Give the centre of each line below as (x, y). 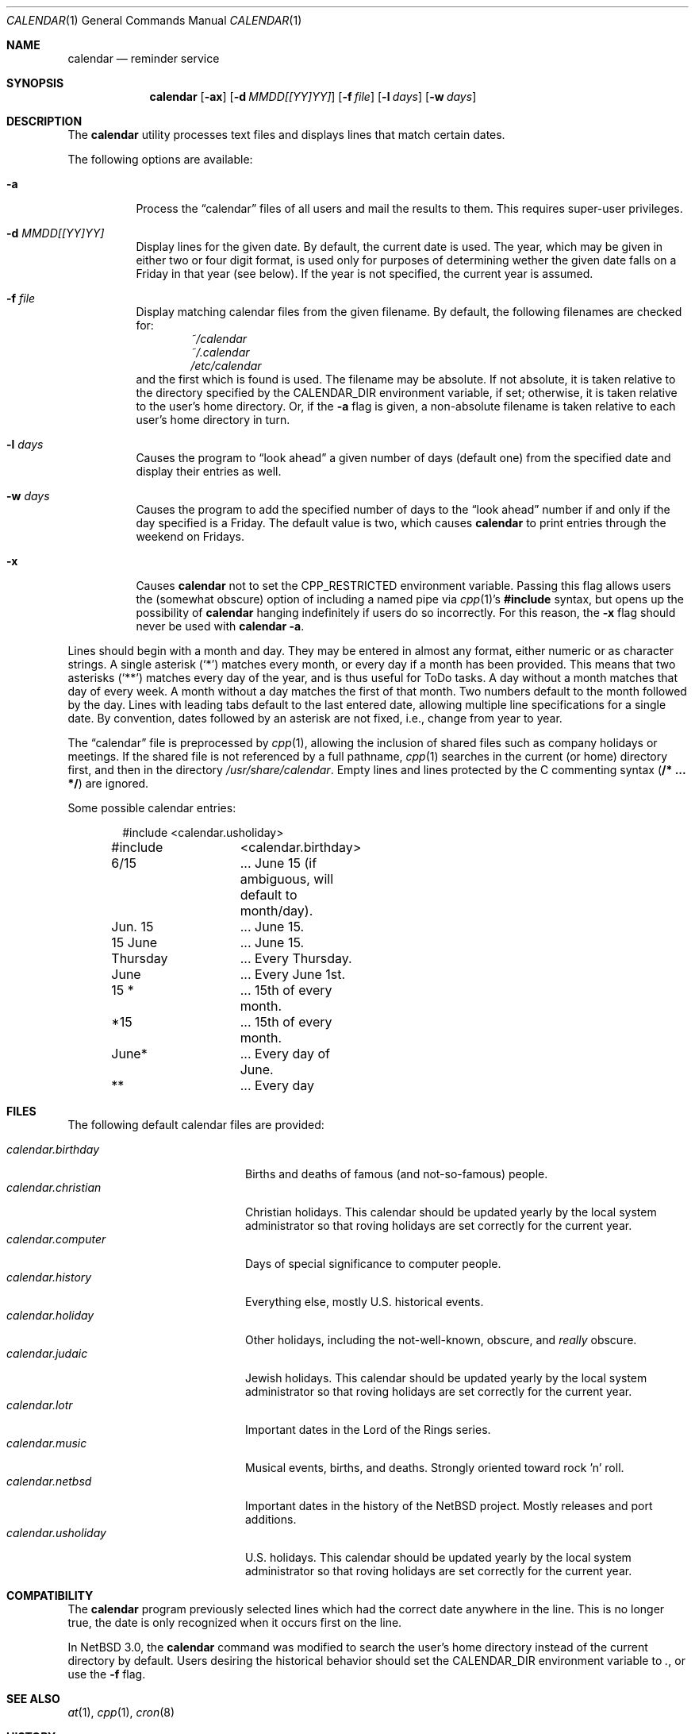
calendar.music (47, 1443)
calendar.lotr (40, 1405)
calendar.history (49, 1277)
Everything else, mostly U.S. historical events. (365, 1302)
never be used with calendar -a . (220, 626)
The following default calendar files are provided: (196, 1125)
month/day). (276, 911)
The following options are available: (160, 159)
